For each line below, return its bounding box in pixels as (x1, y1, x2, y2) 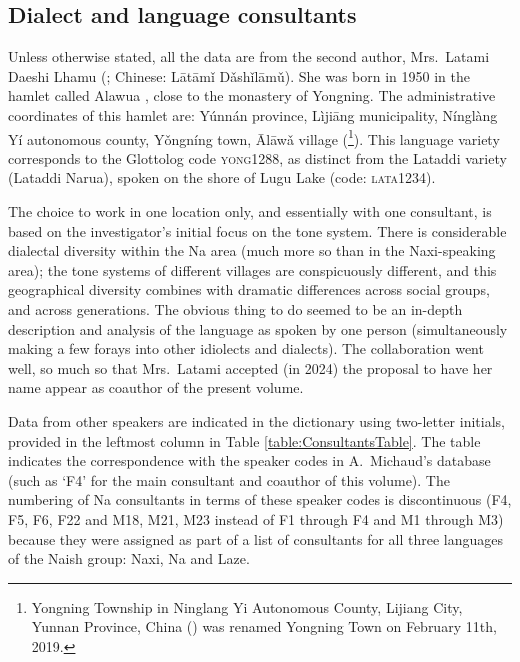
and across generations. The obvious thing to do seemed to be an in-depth (8, 298, 463, 319)
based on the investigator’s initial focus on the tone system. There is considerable (8, 220, 507, 241)
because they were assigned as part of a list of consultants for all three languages (8, 528, 504, 549)
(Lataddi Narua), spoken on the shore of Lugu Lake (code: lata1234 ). (8, 167, 436, 188)
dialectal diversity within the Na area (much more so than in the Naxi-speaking (8, 240, 496, 261)
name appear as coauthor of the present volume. (8, 377, 304, 398)
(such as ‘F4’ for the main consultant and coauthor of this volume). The (8, 469, 450, 490)
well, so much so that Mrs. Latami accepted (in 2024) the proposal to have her (8, 357, 493, 378)
